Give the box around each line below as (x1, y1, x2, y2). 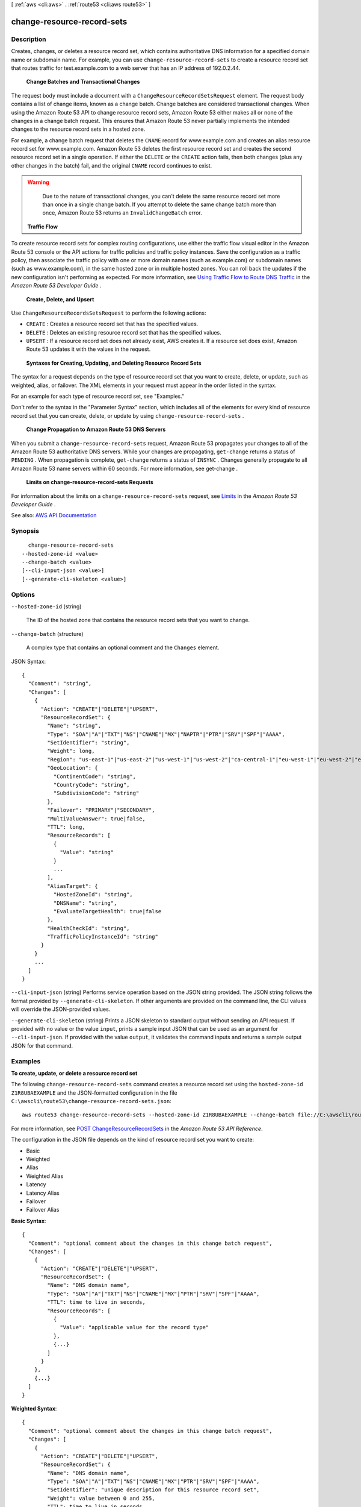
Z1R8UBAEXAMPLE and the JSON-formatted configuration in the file (11, 1089, 177, 1096)
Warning (27, 178, 49, 186)
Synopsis (11, 527, 39, 535)
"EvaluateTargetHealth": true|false (53, 908, 162, 914)
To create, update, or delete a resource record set (11, 1069, 138, 1077)
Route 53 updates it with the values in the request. (26, 345, 151, 353)
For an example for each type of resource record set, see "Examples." (11, 392, 185, 400)
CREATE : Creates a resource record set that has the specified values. (26, 320, 199, 328)
